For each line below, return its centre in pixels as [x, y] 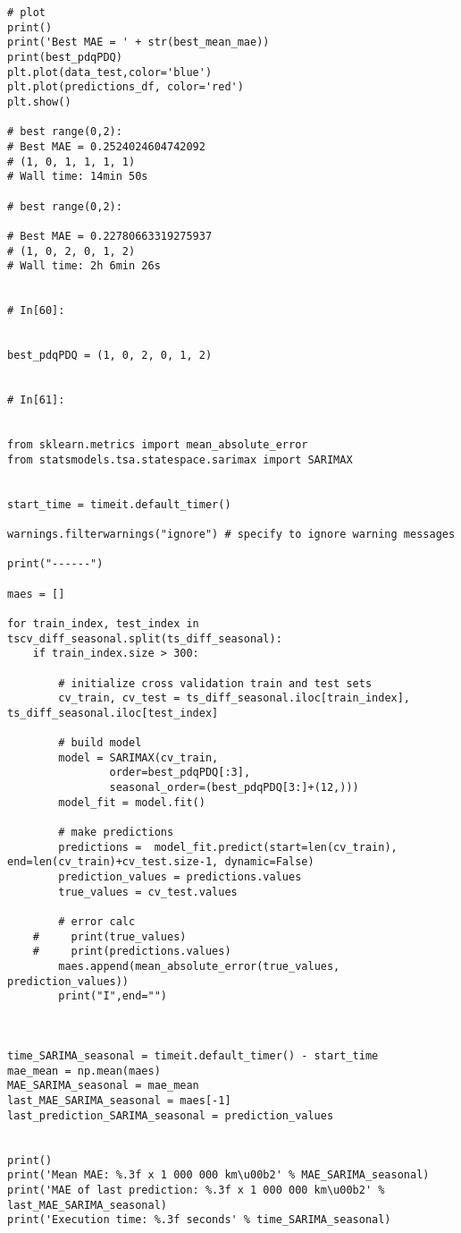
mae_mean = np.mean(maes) [84, 1071]
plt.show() [39, 102]
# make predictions [116, 833]
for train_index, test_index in [103, 623]
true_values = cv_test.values [148, 892]
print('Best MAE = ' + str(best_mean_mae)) [138, 43]
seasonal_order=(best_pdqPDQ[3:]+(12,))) [234, 788]
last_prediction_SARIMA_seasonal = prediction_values [171, 1115]
